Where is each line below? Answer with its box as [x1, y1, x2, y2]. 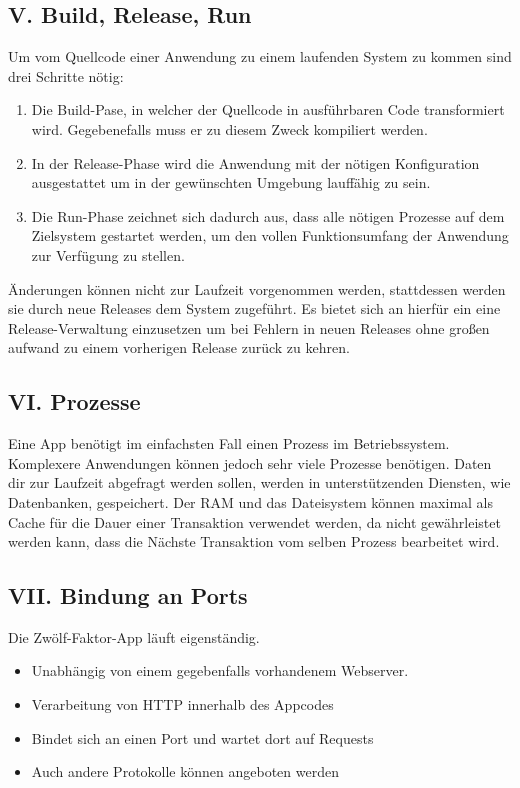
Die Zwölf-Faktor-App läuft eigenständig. [8, 626, 260, 647]
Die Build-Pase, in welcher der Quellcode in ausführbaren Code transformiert [31, 99, 505, 120]
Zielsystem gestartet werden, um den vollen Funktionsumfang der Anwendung [31, 225, 509, 246]
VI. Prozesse [8, 386, 141, 417]
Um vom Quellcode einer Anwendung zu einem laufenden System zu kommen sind [8, 46, 512, 67]
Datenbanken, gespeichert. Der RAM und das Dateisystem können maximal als [8, 491, 493, 512]
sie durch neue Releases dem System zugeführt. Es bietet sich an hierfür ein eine [8, 298, 501, 319]
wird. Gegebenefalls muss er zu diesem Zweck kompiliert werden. [31, 118, 428, 139]
